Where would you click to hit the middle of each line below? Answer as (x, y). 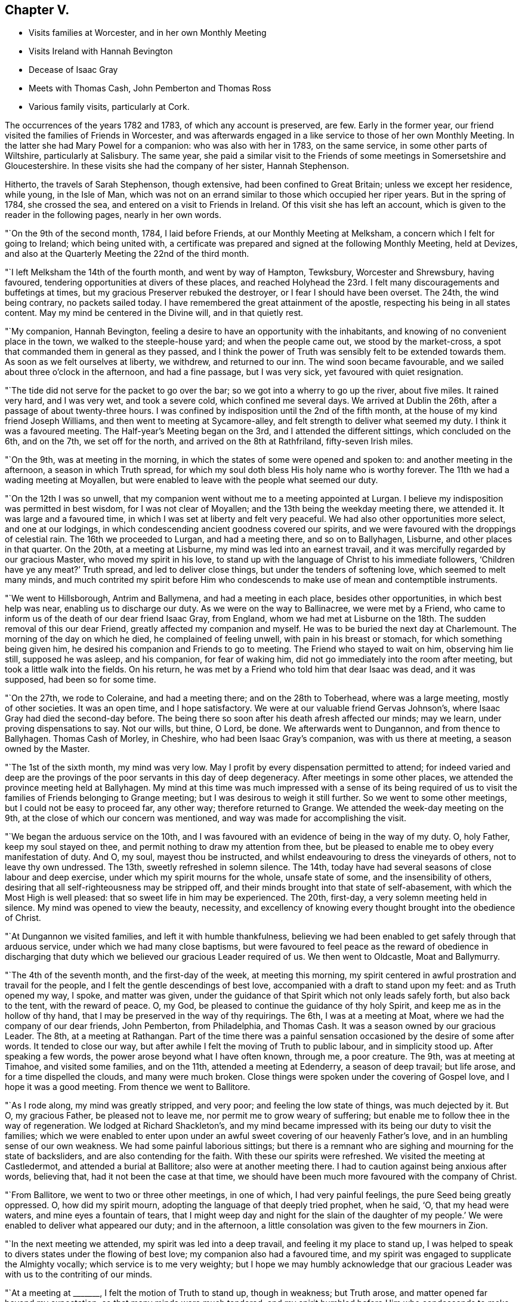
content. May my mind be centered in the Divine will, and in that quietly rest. (154, 313)
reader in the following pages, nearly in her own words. (113, 215)
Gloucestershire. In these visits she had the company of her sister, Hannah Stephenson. (177, 166)
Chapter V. (37, 10)
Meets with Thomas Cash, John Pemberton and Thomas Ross (150, 88)
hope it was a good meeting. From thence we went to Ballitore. (128, 1087)
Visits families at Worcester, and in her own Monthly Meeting (148, 33)
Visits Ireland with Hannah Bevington (101, 51)
